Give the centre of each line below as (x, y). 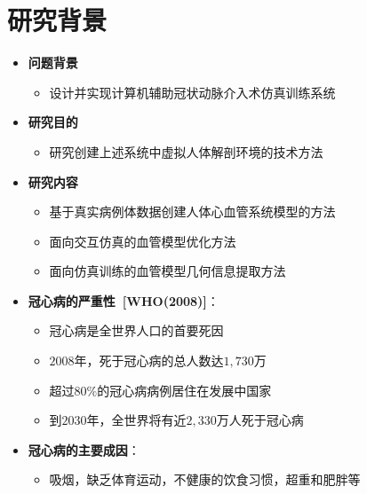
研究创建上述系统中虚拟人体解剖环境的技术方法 (186, 151)
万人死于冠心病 (260, 420)
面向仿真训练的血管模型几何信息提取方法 (168, 271)
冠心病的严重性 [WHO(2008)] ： (124, 300)
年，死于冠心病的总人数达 (149, 361)
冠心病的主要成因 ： (84, 449)
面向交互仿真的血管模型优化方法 (143, 241)
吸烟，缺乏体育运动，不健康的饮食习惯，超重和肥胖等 (205, 479)
